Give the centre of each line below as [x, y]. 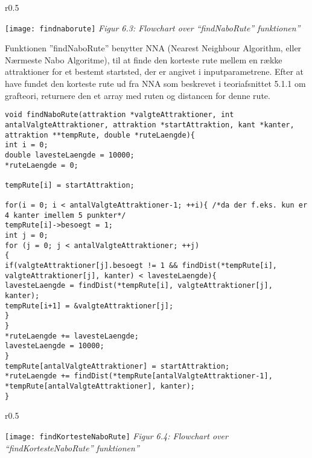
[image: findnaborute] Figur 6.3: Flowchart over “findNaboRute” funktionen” [153, 27]
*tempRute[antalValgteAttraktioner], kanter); [100, 386]
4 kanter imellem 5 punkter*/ [65, 215]
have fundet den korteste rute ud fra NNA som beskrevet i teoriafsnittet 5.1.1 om [155, 84]
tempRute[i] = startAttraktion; [70, 185]
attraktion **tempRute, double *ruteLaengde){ [100, 135]
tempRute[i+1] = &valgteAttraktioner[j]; [89, 306]
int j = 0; [27, 236]
